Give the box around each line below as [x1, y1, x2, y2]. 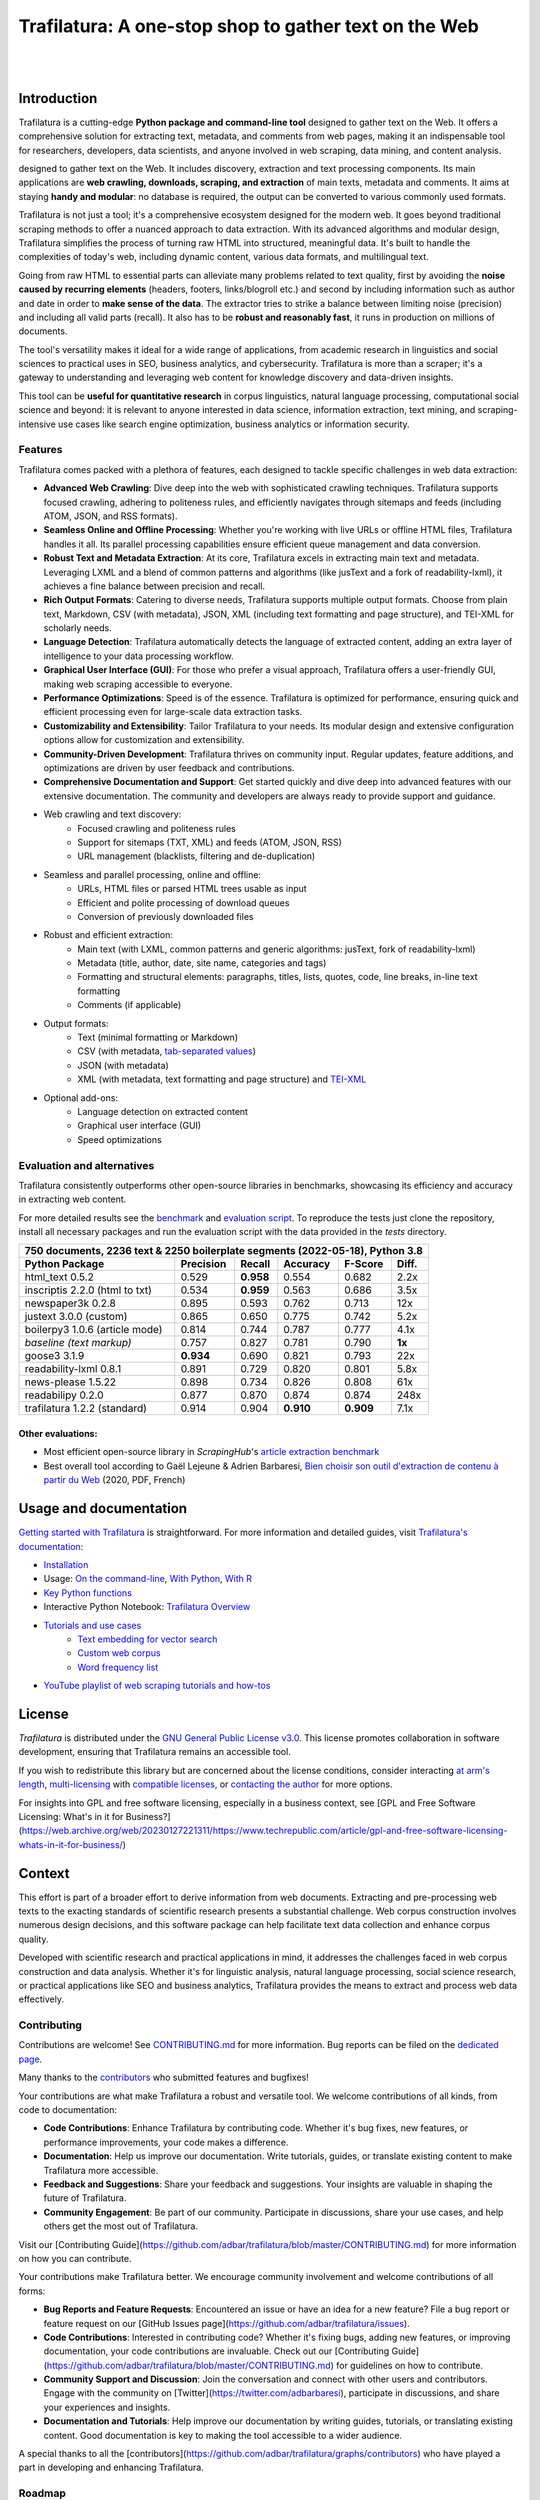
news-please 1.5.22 [24, 1375, 117, 1389]
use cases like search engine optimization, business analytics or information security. [58, 418, 410, 430]
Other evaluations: [18, 1428, 98, 1440]
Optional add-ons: [43, 1091, 119, 1104]
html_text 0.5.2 [24, 1270, 94, 1284]
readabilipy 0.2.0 [24, 1388, 104, 1402]
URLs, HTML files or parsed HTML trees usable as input [77, 883, 307, 895]
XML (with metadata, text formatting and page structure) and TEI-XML [77, 1073, 367, 1085]
